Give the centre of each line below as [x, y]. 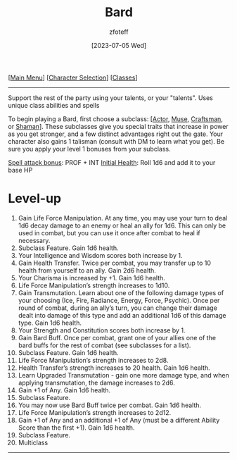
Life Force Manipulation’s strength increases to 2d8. [93, 360]
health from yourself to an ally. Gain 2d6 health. [87, 270]
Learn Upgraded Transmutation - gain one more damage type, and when [123, 375]
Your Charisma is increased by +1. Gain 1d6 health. [92, 278]
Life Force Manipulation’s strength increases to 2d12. [95, 412]
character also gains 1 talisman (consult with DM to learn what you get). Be [116, 141]
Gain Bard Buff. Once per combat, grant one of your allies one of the [117, 337]
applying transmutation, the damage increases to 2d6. [96, 383]
